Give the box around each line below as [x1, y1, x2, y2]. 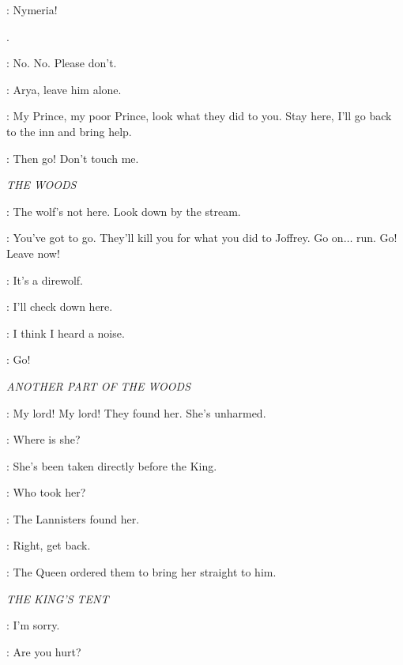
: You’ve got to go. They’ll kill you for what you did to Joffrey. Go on [6, 229, 344, 246]
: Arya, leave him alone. [6, 81, 122, 97]
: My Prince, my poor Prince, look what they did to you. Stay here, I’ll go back [6, 108, 392, 124]
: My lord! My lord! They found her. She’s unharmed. [6, 404, 266, 421]
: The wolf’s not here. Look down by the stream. [6, 202, 241, 219]
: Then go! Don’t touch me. [6, 149, 139, 166]
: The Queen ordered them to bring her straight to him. [6, 564, 277, 580]
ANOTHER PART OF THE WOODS [6, 377, 191, 394]
